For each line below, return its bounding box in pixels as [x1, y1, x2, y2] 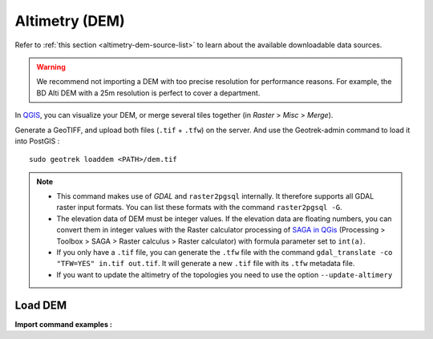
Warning [36, 62, 66, 71]
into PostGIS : [14, 136, 60, 146]
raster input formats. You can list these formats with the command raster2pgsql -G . [56, 203, 342, 212]
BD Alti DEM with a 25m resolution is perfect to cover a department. [36, 88, 261, 98]
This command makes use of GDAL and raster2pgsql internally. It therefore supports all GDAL [56, 192, 374, 201]
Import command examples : [14, 319, 112, 329]
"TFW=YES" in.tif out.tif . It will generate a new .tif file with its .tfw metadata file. [56, 259, 355, 268]
